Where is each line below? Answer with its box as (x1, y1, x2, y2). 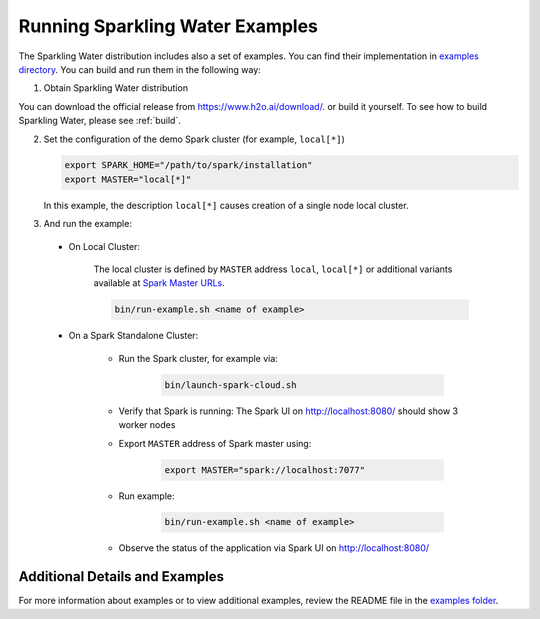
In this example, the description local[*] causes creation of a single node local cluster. (43, 199, 409, 211)
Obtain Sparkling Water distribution (43, 82, 189, 94)
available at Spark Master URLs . (93, 277, 225, 289)
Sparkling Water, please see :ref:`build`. (18, 115, 182, 127)
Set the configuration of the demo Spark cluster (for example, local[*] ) (43, 133, 345, 145)
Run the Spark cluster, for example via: (118, 352, 279, 364)
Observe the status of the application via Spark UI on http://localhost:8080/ (118, 542, 430, 554)
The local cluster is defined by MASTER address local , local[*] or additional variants (93, 263, 453, 275)
